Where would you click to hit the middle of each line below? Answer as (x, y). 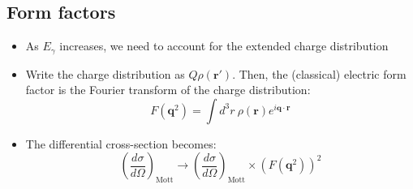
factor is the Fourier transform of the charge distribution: (168, 90)
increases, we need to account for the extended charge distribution (224, 46)
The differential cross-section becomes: (121, 143)
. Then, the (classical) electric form (319, 73)
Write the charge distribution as (105, 73)
